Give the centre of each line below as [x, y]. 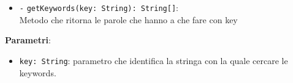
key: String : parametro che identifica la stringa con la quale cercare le [154, 60]
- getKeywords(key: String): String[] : [99, 7]
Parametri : [28, 40]
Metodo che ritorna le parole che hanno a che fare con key [128, 19]
